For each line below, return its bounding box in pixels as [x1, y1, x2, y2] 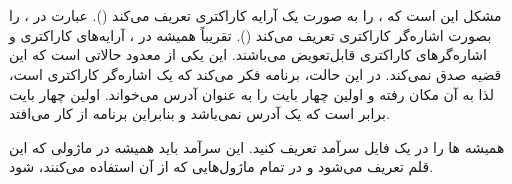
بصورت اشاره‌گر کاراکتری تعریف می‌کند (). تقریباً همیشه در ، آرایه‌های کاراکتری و [9, 24, 492, 45]
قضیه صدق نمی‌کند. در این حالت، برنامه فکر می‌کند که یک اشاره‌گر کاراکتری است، [9, 63, 502, 84]
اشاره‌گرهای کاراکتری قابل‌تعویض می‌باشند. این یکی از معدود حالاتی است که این [9, 44, 487, 65]
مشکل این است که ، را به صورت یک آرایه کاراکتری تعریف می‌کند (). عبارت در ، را [9, 5, 502, 26]
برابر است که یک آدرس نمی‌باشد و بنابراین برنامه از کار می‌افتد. [9, 103, 390, 124]
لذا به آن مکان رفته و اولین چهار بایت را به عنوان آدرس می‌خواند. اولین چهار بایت [9, 83, 494, 104]
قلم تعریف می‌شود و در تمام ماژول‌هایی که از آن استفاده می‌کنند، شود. [9, 156, 434, 177]
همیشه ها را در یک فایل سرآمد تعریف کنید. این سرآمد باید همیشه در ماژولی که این [9, 136, 505, 157]
